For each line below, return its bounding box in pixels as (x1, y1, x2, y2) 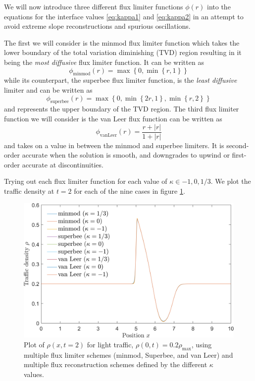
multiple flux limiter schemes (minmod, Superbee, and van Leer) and (24, 349, 233, 360)
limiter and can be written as (4, 84, 93, 95)
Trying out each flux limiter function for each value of (4, 176, 167, 186)
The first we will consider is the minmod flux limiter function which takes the (4, 37, 240, 48)
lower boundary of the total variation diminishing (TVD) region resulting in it (4, 47, 242, 57)
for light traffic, (87, 339, 134, 349)
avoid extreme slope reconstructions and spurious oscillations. (4, 21, 191, 31)
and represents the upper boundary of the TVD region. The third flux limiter (4, 104, 239, 114)
